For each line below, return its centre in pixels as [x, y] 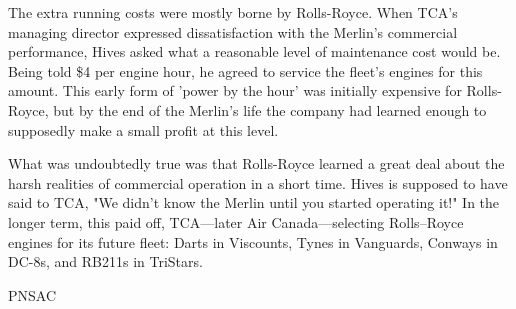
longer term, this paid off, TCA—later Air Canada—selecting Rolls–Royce [236, 221]
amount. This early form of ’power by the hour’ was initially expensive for [235, 90]
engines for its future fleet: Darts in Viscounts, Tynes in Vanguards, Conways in [253, 241]
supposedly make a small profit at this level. [143, 129]
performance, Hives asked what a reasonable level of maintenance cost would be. [254, 51]
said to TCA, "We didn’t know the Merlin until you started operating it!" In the [254, 202]
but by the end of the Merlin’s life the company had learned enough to [270, 109]
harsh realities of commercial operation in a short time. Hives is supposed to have [258, 182]
